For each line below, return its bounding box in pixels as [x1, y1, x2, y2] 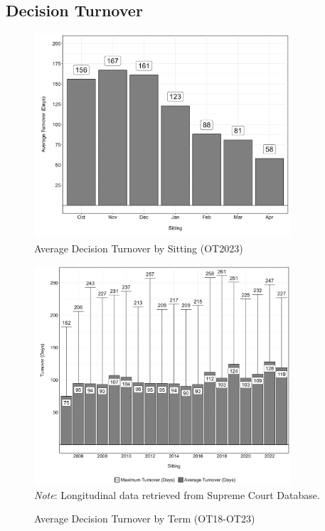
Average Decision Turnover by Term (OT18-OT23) [34, 511, 255, 526]
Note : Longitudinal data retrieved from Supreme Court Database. [34, 487, 320, 502]
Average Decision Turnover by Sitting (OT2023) [34, 241, 243, 256]
